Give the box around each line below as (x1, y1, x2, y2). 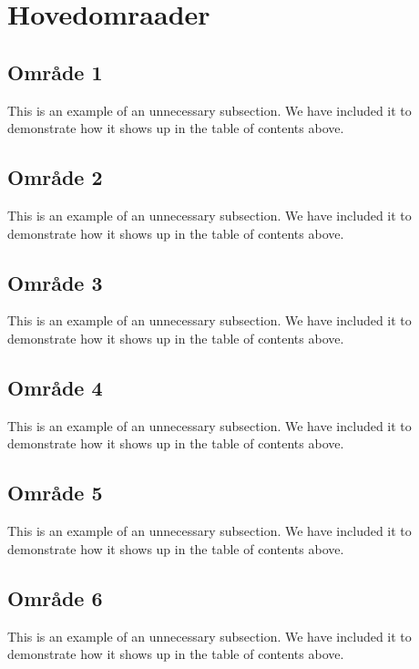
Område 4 (7, 373, 103, 401)
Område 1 (7, 57, 103, 86)
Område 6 (7, 583, 103, 612)
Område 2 (7, 163, 103, 191)
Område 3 (7, 268, 103, 296)
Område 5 (7, 479, 103, 507)
